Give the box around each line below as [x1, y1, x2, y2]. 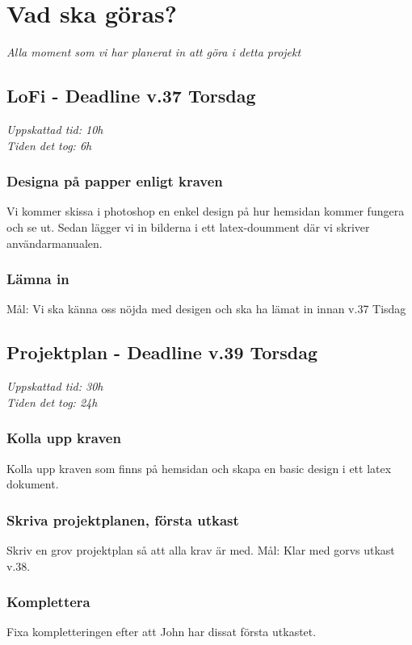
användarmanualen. [6, 234, 103, 251]
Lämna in [6, 269, 69, 289]
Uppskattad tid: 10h [6, 120, 103, 137]
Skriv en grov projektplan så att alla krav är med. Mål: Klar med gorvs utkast [6, 541, 395, 558]
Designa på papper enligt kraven [6, 171, 223, 191]
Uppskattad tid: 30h [6, 378, 103, 395]
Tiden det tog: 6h [6, 136, 92, 153]
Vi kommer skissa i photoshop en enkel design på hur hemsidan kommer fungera [6, 203, 405, 220]
